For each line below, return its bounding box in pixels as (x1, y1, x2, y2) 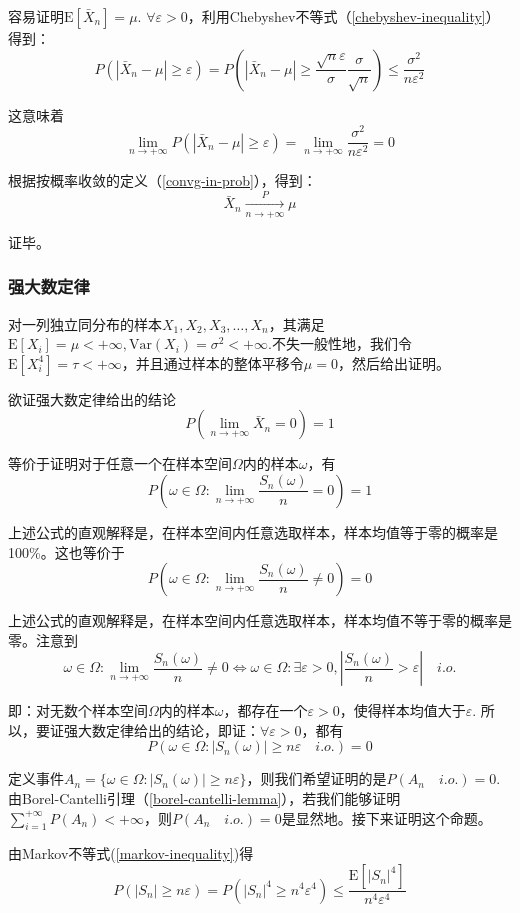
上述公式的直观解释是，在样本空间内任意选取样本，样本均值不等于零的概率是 (8, 610, 512, 631)
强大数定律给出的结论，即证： (63, 719, 260, 740)
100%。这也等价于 (8, 541, 125, 562)
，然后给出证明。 (337, 352, 450, 373)
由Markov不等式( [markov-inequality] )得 (8, 843, 254, 864)
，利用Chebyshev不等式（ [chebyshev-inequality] (187, 6, 486, 26)
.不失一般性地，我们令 (268, 333, 412, 354)
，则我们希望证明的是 (246, 768, 387, 789)
